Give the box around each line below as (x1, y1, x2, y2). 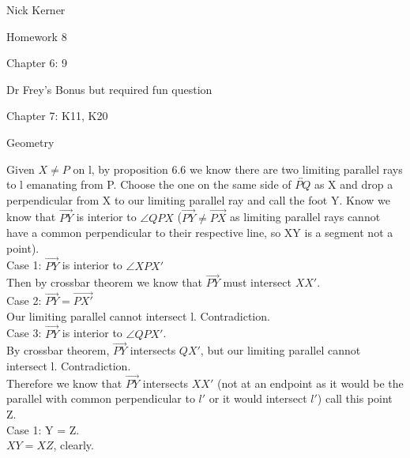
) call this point (317, 390, 393, 407)
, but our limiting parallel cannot (200, 342, 361, 359)
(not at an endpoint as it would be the (216, 374, 404, 391)
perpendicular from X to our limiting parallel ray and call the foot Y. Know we (6, 191, 390, 208)
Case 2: (6, 292, 42, 309)
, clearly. (53, 437, 94, 453)
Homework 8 (6, 28, 67, 44)
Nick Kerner (6, 2, 66, 17)
